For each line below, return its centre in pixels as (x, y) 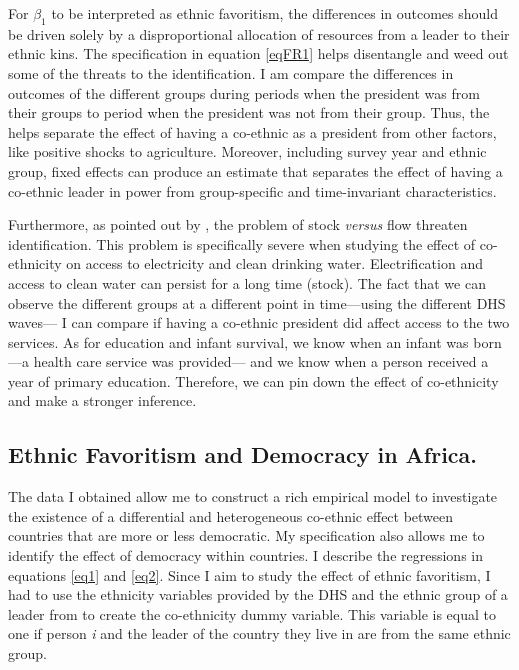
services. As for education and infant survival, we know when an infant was (238, 341)
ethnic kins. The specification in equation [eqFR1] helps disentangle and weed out (258, 53)
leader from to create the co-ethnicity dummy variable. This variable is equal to (252, 613)
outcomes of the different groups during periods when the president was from (244, 92)
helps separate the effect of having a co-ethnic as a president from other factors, (252, 131)
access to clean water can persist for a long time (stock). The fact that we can (247, 282)
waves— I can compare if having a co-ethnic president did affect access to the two (259, 322)
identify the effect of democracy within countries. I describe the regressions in (245, 555)
